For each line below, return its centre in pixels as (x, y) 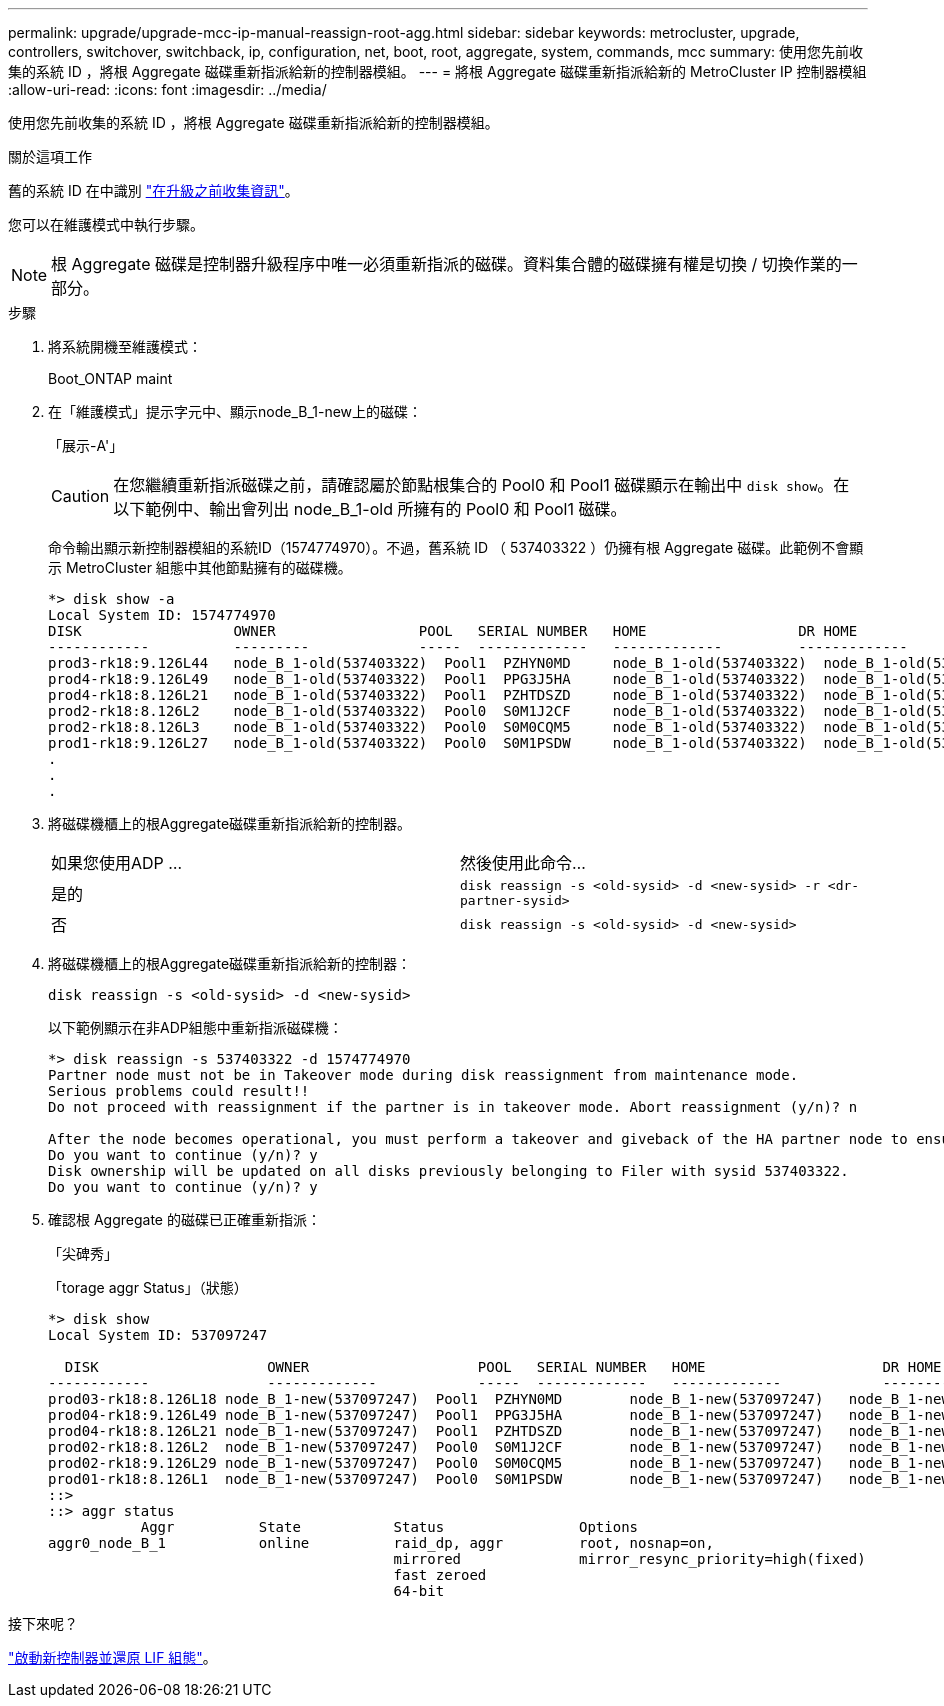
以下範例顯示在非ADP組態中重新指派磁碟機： (195, 1027)
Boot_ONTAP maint (110, 378)
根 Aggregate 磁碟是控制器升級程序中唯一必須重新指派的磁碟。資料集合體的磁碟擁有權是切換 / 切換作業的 (446, 264)
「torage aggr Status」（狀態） (148, 1287)
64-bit (419, 1591)
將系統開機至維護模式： (125, 346)
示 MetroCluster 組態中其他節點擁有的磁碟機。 (200, 567)
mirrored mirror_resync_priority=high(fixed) (629, 1559)
